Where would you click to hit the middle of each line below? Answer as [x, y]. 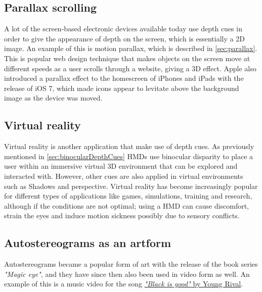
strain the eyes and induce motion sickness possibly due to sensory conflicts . [122, 215]
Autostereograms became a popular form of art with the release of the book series [131, 264]
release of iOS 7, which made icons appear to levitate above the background [122, 88]
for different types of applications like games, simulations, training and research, [128, 196]
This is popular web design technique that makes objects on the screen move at [127, 58]
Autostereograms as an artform [88, 243]
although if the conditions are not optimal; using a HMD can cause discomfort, [126, 205]
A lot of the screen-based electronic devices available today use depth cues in [123, 29]
